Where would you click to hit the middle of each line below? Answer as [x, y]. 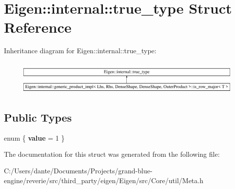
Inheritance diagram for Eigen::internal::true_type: [80, 51]
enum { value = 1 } [34, 137]
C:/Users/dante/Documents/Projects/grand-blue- [78, 170]
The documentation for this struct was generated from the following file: [112, 154]
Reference [38, 27]
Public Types [38, 117]
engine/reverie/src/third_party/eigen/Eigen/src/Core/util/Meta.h [104, 180]
